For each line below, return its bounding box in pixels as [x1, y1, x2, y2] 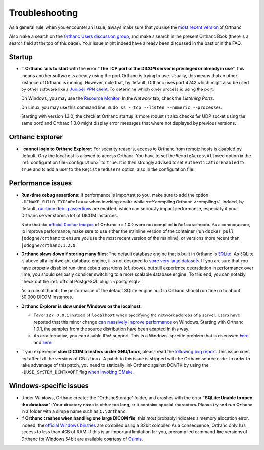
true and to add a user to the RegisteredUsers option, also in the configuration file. [21, 166, 195, 172]
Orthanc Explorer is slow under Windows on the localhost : [21, 303, 142, 309]
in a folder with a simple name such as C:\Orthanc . [21, 408, 127, 414]
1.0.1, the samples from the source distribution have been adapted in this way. [33, 326, 190, 332]
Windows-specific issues [9, 382, 89, 390]
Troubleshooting [9, 7, 78, 18]
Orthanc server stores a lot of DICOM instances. [21, 213, 118, 219]
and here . [33, 339, 53, 345]
